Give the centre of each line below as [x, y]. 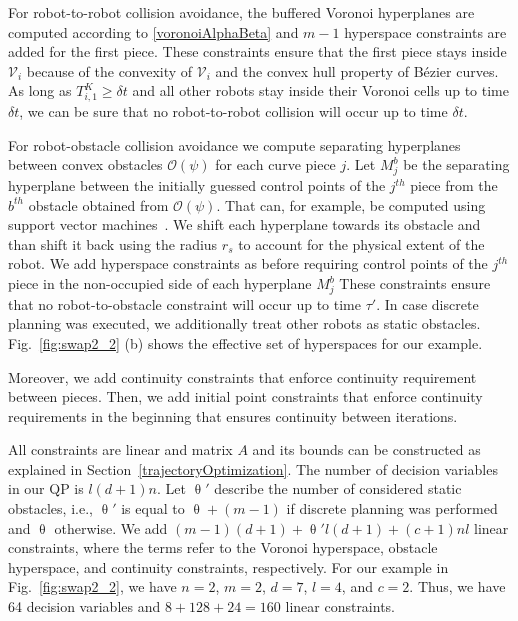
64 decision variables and [84, 606]
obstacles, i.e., [50, 508]
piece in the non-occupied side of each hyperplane [160, 283]
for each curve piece [275, 164]
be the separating [456, 164]
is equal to [153, 508]
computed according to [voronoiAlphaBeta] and [153, 31]
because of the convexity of [109, 70]
